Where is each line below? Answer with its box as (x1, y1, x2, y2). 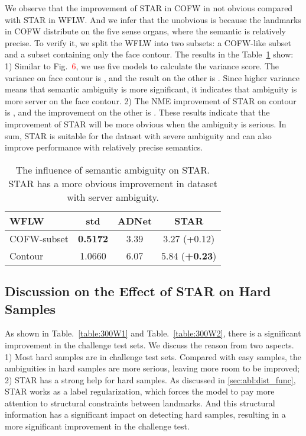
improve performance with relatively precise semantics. (5, 141, 203, 153)
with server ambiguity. (67, 190, 159, 204)
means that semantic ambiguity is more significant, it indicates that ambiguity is (5, 83, 297, 95)
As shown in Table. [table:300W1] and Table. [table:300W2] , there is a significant (5, 327, 301, 339)
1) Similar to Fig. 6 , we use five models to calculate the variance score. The (5, 59, 279, 72)
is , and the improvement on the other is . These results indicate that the (5, 106, 270, 118)
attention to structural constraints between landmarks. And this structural (5, 396, 275, 409)
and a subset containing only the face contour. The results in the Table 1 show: (5, 48, 294, 60)
